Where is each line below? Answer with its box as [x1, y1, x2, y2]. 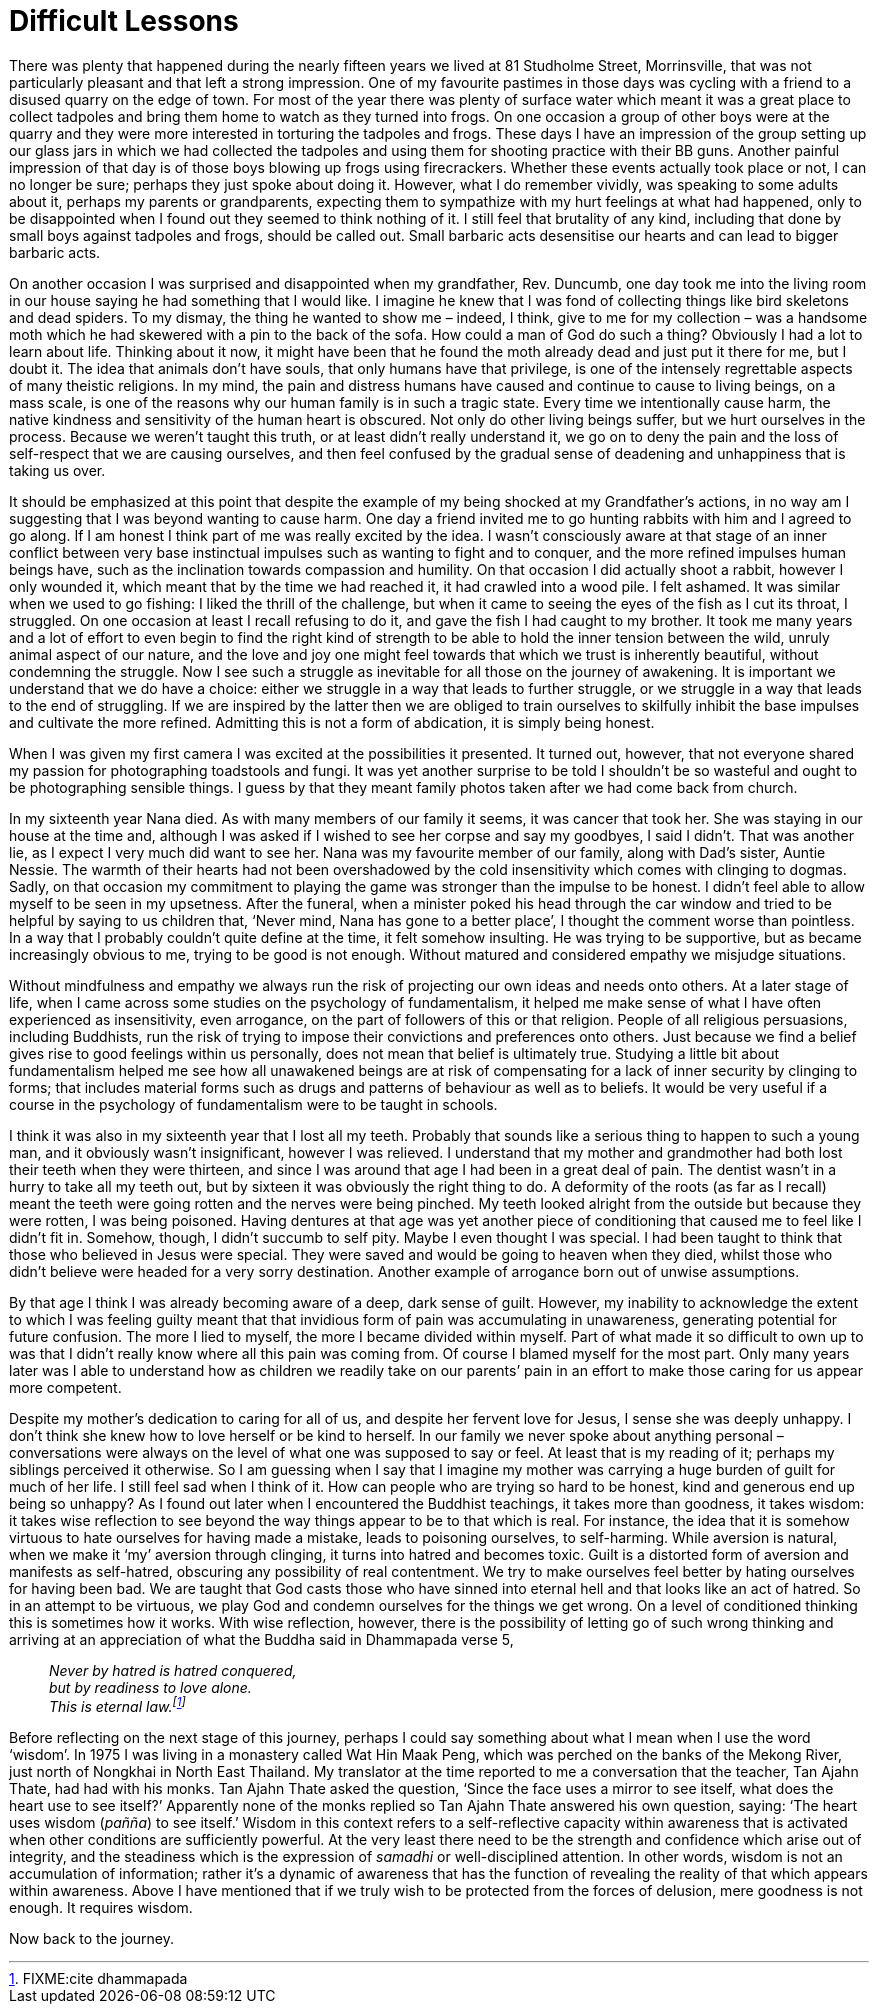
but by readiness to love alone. [49, 1678, 252, 1696]
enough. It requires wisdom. [9, 1899, 193, 1917]
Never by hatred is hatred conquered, [49, 1661, 297, 1679]
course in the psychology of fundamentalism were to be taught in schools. [9, 1095, 498, 1113]
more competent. [9, 1378, 122, 1396]
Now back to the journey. [9, 1930, 175, 1948]
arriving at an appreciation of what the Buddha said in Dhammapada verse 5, [9, 1630, 514, 1648]
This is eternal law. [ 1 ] [49, 1695, 186, 1716]
